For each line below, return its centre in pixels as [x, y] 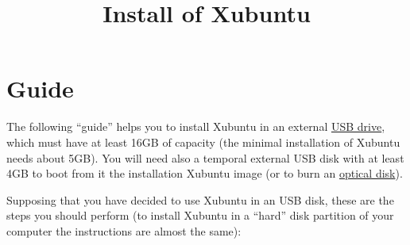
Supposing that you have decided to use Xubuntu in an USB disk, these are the [200, 199]
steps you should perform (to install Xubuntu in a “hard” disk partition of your [200, 215]
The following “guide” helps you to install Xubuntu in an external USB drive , [196, 126]
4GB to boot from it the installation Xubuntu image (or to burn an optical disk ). [205, 173]
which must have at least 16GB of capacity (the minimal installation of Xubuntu [203, 142]
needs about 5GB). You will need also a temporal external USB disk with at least [205, 157]
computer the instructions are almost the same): [124, 230]
